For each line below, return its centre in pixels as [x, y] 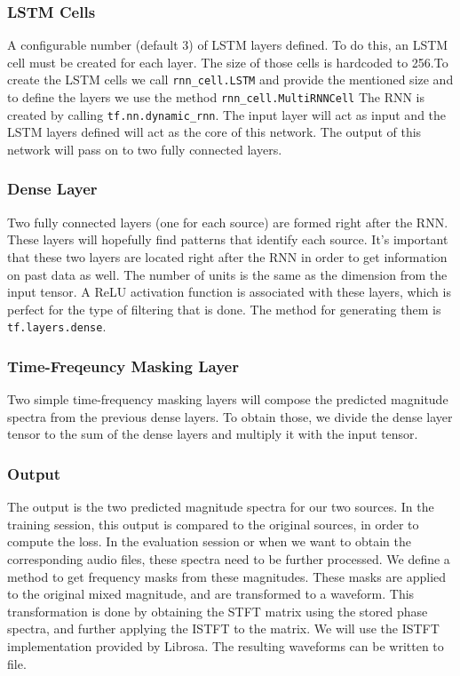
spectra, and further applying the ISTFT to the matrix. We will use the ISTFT [223, 628]
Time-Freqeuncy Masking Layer [123, 366]
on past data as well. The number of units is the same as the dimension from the [227, 274]
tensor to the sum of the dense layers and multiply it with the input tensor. [213, 434]
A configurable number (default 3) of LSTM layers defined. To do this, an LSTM [228, 45]
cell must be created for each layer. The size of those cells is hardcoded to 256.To [228, 62]
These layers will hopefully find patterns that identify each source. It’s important [228, 239]
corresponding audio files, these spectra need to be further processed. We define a [229, 559]
